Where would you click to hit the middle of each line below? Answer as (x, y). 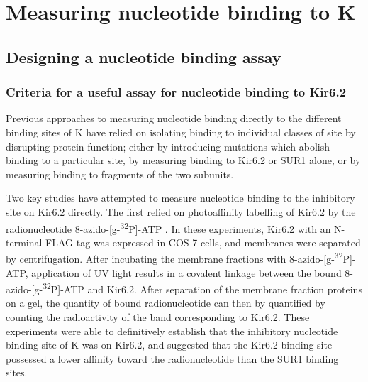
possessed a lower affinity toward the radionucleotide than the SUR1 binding (172, 358)
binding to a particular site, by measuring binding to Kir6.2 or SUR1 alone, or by (183, 160)
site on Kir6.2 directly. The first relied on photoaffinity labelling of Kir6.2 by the (181, 211)
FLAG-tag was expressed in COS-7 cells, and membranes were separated (203, 242)
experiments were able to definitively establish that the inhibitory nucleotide (172, 331)
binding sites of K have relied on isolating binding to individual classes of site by (181, 132)
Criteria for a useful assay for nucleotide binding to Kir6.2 (176, 92)
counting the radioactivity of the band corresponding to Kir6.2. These (158, 317)
